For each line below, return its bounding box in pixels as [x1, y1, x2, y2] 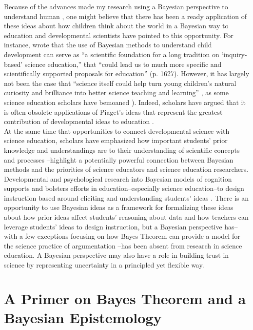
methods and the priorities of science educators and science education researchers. [4, 164, 249, 174]
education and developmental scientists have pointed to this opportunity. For [4, 30, 234, 40]
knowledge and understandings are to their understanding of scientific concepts [4, 144, 240, 155]
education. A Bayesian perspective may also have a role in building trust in [4, 250, 229, 260]
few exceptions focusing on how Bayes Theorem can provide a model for [25, 231, 240, 241]
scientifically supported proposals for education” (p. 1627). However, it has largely [4, 68, 250, 79]
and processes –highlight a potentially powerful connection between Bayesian [4, 154, 234, 165]
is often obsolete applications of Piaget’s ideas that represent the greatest [4, 106, 223, 117]
